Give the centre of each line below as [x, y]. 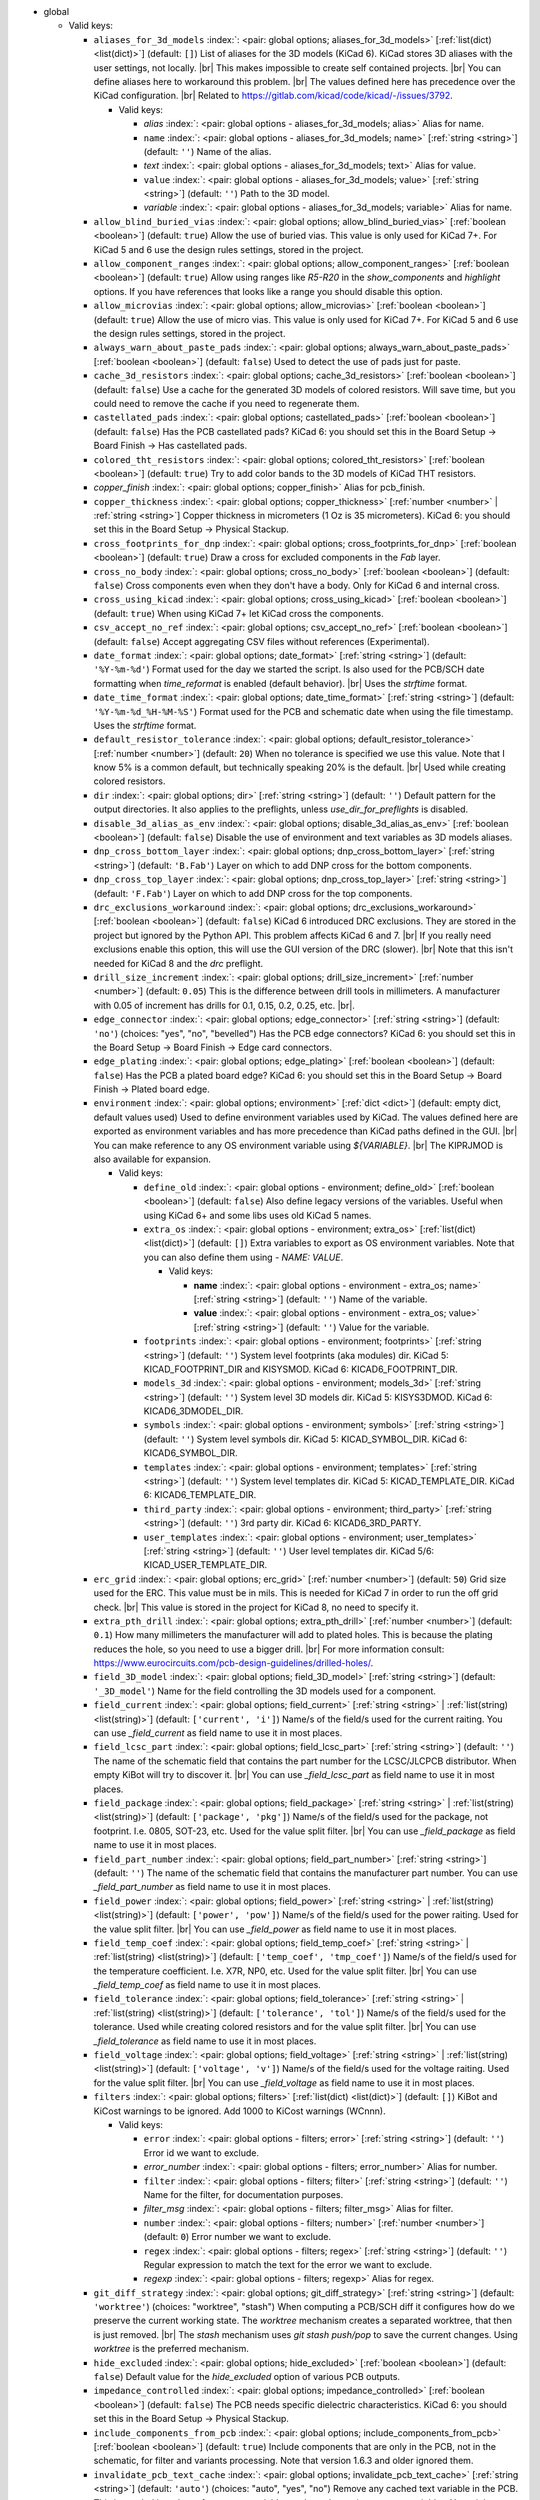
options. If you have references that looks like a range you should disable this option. [268, 291]
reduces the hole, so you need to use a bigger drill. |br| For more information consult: [269, 1649]
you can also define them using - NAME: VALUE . [243, 1257]
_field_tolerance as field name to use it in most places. [205, 2041]
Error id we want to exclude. [201, 2152]
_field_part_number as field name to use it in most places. [212, 1887]
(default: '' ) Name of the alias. [207, 151]
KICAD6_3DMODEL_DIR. [193, 1411]
